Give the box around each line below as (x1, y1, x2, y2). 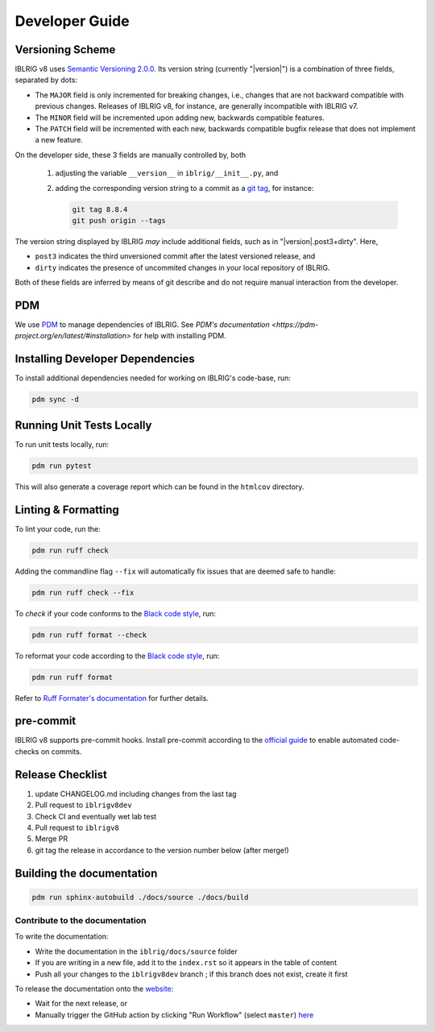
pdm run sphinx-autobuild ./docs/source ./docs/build (31, 893, 249, 901)
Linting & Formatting (14, 503, 120, 516)
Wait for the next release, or (35, 999, 128, 1009)
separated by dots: (14, 75, 78, 85)
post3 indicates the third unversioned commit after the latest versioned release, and (35, 251, 316, 261)
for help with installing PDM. (133, 331, 226, 341)
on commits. (40, 746, 82, 756)
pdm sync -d (31, 395, 80, 404)
